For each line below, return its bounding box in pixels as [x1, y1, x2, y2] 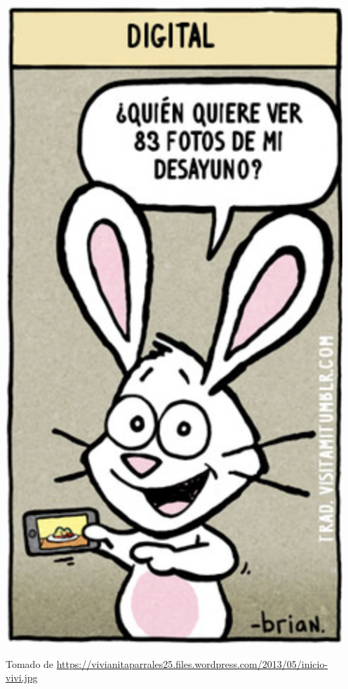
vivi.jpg [6, 670, 38, 685]
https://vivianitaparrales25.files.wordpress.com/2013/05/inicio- [56, 656, 328, 671]
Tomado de [6, 656, 54, 671]
